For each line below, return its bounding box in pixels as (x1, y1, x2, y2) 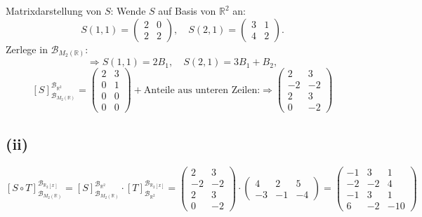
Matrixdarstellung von (6, 3, 102, 17)
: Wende (110, 3, 146, 17)
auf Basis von (158, 3, 216, 17)
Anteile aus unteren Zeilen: (143, 85, 261, 95)
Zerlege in (6, 41, 48, 56)
